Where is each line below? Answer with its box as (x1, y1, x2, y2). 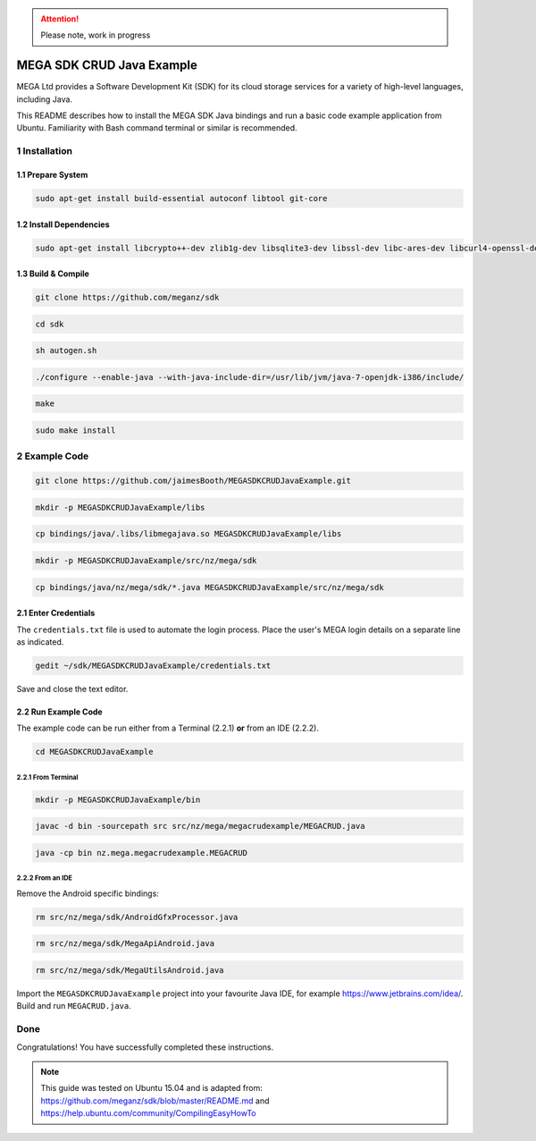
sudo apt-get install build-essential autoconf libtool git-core (35, 193, 328, 204)
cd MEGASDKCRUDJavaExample (35, 747, 154, 757)
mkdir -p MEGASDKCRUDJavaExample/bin (35, 794, 201, 805)
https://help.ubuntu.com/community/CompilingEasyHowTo (40, 1108, 256, 1119)
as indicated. (16, 636, 64, 647)
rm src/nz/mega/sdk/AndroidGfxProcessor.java (35, 912, 239, 922)
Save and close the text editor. (16, 683, 129, 694)
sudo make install (35, 426, 116, 435)
